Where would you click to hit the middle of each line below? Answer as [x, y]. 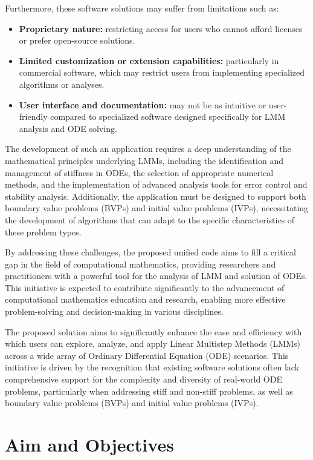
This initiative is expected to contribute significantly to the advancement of [145, 287]
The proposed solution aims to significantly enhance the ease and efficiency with [153, 331]
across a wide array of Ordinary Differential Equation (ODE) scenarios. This [147, 355]
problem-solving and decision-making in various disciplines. [114, 311]
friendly [33, 117]
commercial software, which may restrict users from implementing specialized [162, 72]
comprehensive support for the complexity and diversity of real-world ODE [144, 379]
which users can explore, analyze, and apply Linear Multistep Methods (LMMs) [153, 343]
